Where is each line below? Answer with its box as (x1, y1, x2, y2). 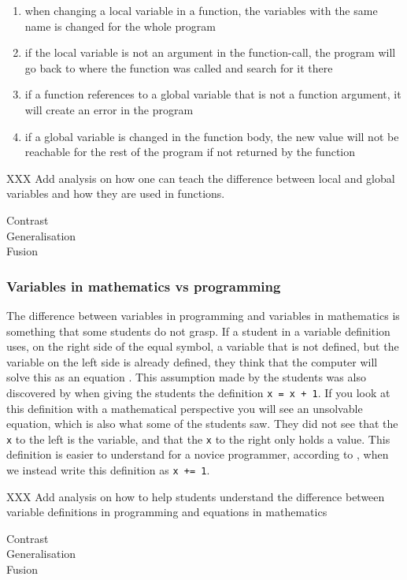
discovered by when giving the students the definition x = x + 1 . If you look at (6, 384, 390, 400)
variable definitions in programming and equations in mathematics (6, 504, 327, 520)
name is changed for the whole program (24, 17, 216, 34)
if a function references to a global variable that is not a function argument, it (24, 86, 401, 102)
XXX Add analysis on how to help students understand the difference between (6, 488, 385, 504)
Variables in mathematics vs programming (6, 276, 281, 296)
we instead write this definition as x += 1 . (6, 462, 210, 478)
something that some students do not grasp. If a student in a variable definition (6, 322, 390, 339)
